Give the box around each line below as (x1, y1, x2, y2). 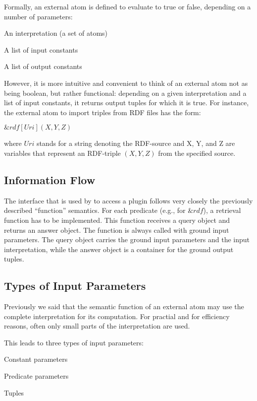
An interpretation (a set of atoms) (4, 28, 108, 38)
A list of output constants (4, 61, 82, 71)
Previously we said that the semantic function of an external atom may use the (4, 301, 244, 312)
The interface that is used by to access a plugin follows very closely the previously (4, 195, 253, 205)
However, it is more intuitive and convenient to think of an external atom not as (4, 77, 248, 88)
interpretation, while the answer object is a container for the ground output (4, 244, 234, 254)
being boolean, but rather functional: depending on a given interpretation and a (4, 87, 247, 98)
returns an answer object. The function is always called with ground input (4, 224, 229, 235)
